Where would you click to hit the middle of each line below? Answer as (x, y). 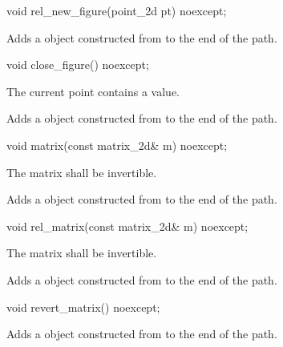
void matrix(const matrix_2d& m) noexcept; (117, 145)
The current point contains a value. (93, 91)
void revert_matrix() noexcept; (83, 307)
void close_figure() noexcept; (78, 65)
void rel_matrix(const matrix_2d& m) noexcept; (127, 226)
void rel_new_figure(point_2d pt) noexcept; (117, 10)
